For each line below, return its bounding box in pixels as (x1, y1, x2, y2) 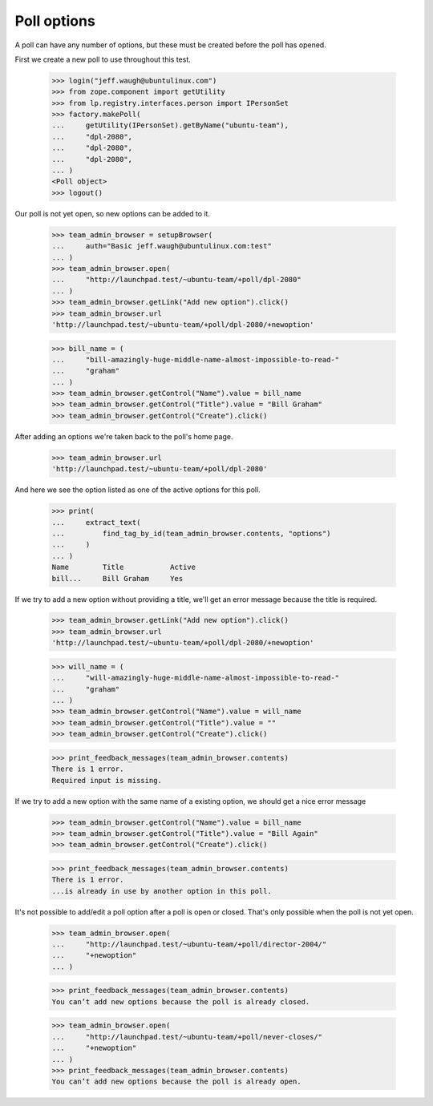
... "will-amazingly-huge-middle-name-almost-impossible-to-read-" (51, 673, 340, 683)
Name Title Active (51, 563, 196, 572)
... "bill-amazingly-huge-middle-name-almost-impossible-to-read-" (51, 355, 340, 364)
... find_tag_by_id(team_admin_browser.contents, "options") (51, 529, 331, 538)
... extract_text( (51, 518, 141, 527)
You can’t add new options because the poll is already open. (51, 1077, 301, 1086)
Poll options (14, 12, 95, 30)
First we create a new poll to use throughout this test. (14, 54, 192, 64)
